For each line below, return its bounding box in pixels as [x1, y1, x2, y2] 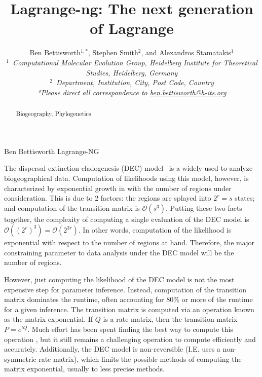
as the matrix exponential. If [4, 314, 93, 324]
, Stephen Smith [88, 47, 138, 58]
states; [235, 193, 255, 203]
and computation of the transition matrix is [4, 202, 140, 213]
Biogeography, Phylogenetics [16, 109, 91, 118]
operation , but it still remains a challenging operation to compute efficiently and [4, 333, 256, 344]
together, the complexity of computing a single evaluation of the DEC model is [4, 213, 249, 224]
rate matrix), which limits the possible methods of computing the [39, 353, 242, 364]
